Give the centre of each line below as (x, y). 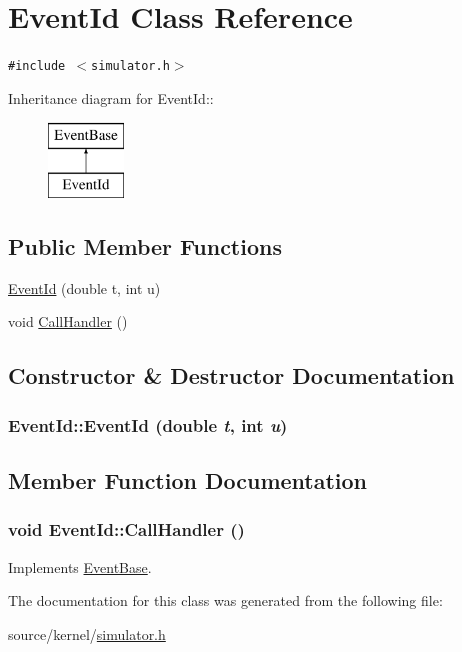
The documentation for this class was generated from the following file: (225, 600)
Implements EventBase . (80, 566)
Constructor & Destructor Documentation (231, 375)
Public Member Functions (145, 245)
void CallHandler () (68, 321)
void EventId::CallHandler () (126, 529)
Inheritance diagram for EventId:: (111, 97)
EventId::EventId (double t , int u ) (148, 424)
